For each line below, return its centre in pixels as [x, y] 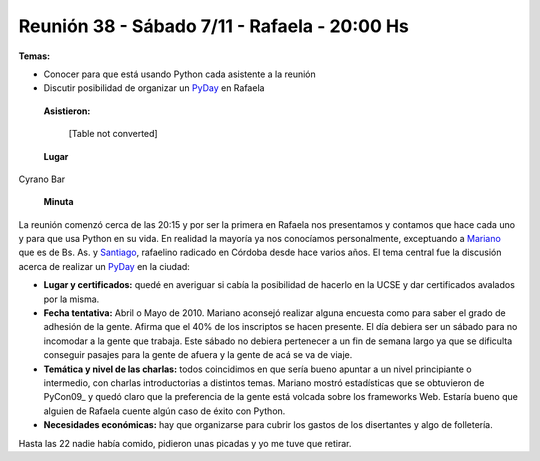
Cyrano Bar [42, 179]
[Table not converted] [113, 134]
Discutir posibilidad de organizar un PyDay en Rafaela [154, 88]
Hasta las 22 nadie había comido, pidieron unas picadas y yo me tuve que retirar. [185, 443]
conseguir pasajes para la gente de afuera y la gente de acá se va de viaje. [198, 355]
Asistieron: [67, 111]
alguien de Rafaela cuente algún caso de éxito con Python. [164, 411]
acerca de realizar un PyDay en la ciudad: [104, 266]
